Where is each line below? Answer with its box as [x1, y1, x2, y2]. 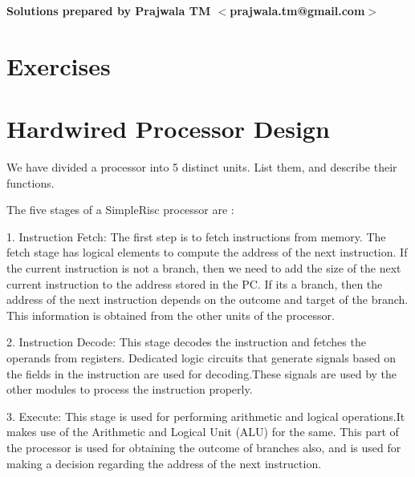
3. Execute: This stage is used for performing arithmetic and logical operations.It [6, 407, 405, 424]
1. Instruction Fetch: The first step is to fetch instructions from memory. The [6, 228, 386, 245]
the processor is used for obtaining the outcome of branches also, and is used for [6, 439, 401, 455]
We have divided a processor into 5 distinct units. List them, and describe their [6, 159, 397, 176]
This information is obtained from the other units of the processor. [6, 306, 335, 323]
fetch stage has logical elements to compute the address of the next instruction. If [6, 244, 408, 261]
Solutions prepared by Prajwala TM [6, 2, 211, 18]
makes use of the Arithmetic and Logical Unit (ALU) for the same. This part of [6, 423, 399, 440]
